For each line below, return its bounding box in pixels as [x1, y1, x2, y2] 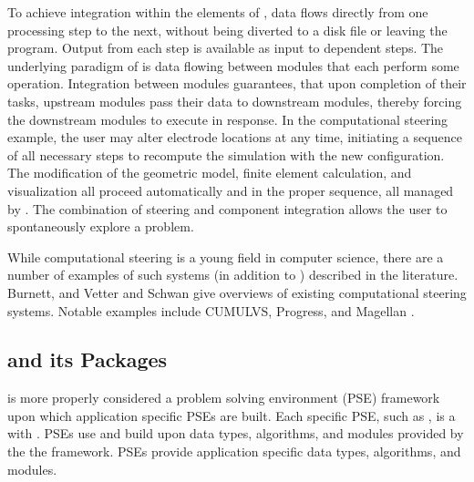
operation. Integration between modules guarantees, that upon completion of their [7, 74, 467, 93]
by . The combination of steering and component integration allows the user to [7, 199, 448, 218]
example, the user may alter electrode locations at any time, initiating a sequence [7, 128, 462, 147]
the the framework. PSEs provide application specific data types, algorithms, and [7, 442, 461, 461]
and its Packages [7, 345, 168, 374]
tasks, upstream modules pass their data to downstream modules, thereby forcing [7, 91, 462, 110]
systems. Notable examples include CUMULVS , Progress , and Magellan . [7, 301, 415, 320]
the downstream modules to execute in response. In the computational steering [7, 109, 448, 128]
